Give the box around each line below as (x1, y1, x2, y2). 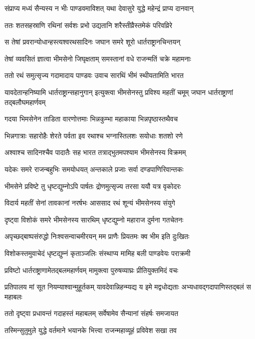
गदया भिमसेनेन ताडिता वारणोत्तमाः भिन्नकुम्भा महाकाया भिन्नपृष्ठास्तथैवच (4, 113, 178, 124)
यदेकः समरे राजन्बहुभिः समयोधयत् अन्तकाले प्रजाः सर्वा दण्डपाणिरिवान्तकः (4, 163, 184, 174)
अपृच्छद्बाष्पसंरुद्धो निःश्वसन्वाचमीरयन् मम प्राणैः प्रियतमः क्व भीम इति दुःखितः (4, 231, 190, 241)
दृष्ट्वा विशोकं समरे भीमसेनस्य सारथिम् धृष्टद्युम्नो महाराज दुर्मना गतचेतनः (4, 214, 184, 224)
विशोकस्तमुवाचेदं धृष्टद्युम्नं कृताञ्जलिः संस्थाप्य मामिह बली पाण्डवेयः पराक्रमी (4, 247, 191, 258)
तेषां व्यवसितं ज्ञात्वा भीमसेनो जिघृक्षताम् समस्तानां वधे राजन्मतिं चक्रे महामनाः (4, 53, 191, 63)
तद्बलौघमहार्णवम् (4, 96, 46, 107)
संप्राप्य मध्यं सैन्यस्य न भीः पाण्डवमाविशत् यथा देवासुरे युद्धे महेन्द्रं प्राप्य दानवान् (4, 3, 194, 13)
